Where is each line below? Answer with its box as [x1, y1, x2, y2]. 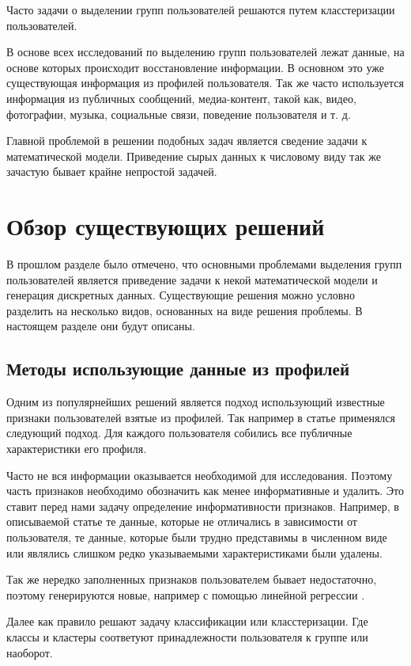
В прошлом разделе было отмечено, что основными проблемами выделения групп [6, 256, 402, 272]
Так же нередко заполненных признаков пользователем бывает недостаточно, [6, 571, 377, 588]
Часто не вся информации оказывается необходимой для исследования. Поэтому [6, 466, 393, 483]
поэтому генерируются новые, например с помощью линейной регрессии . [6, 586, 365, 603]
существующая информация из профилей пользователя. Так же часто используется [6, 74, 405, 91]
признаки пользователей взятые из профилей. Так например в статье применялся [6, 409, 396, 425]
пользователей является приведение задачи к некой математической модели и [6, 271, 378, 287]
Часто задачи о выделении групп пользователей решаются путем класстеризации [6, 2, 395, 17]
